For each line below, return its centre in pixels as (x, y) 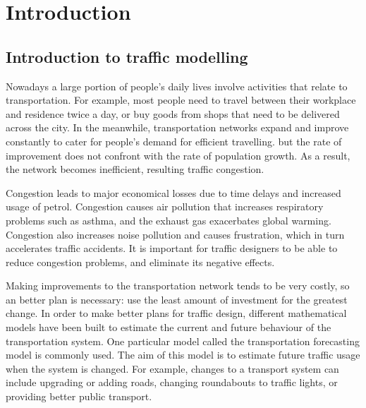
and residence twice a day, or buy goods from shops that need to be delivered (173, 113)
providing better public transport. (79, 396)
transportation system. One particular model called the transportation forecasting (183, 341)
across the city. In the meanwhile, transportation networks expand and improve (177, 127)
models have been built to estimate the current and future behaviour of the (169, 327)
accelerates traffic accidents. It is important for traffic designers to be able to (172, 248)
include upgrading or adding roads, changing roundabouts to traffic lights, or (172, 382)
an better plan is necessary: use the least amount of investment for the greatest (177, 299)
